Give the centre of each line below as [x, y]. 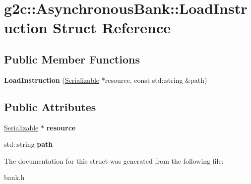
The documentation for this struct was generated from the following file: [114, 160]
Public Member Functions [72, 59]
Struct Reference [112, 28]
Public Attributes [50, 106]
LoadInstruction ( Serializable [52, 80]
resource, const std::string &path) [156, 80]
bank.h [14, 177]
